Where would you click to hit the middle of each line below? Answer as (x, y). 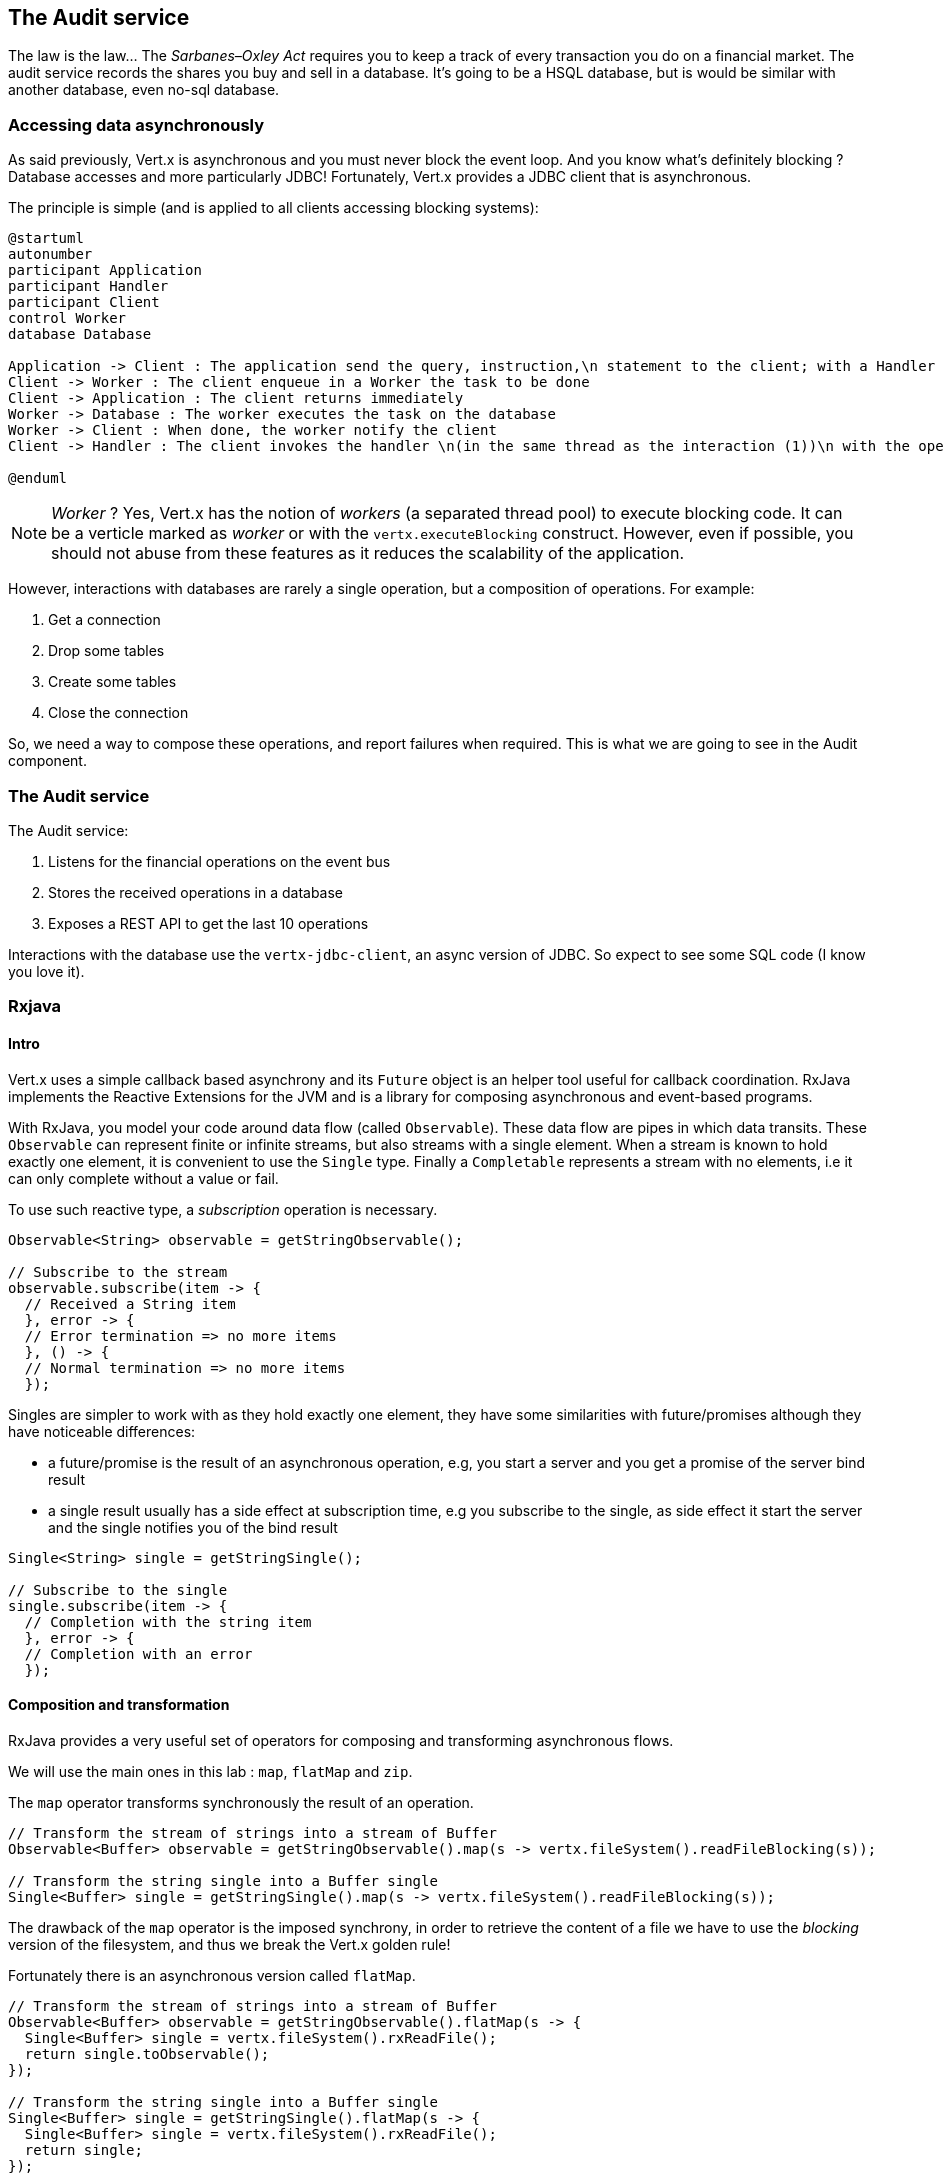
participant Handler (88, 286)
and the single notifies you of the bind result (193, 1527)
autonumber (50, 254)
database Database (80, 334)
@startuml (46, 238)
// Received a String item (130, 1303)
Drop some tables (106, 651)
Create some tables (112, 682)
